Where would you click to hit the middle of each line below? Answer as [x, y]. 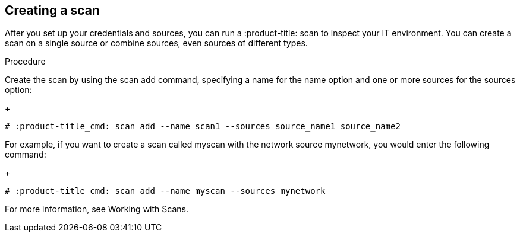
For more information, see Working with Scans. [97, 209]
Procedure [25, 62]
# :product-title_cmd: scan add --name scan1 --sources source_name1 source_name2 [203, 126]
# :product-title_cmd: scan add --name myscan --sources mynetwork [165, 191]
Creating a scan [52, 10]
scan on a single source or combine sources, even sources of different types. [156, 43]
